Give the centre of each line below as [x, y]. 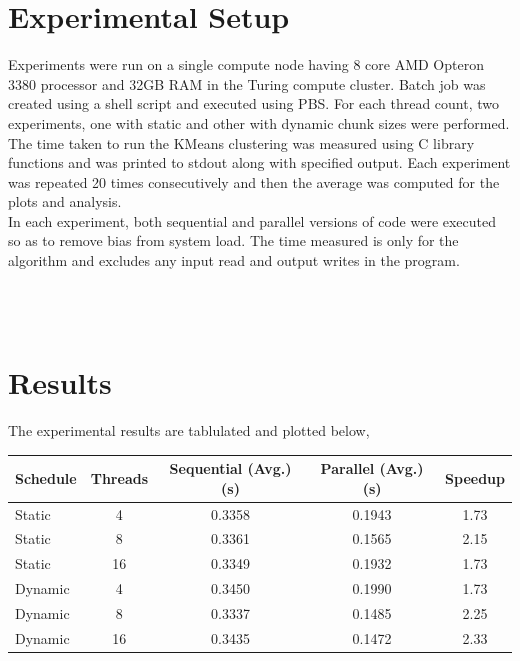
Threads [119, 477]
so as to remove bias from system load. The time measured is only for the [233, 240]
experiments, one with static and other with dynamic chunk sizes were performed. [259, 122]
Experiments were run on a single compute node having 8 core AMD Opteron [246, 64]
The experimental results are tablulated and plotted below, [189, 429]
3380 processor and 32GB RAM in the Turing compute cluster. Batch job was [247, 83]
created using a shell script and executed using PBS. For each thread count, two [254, 103]
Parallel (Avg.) [372, 468]
